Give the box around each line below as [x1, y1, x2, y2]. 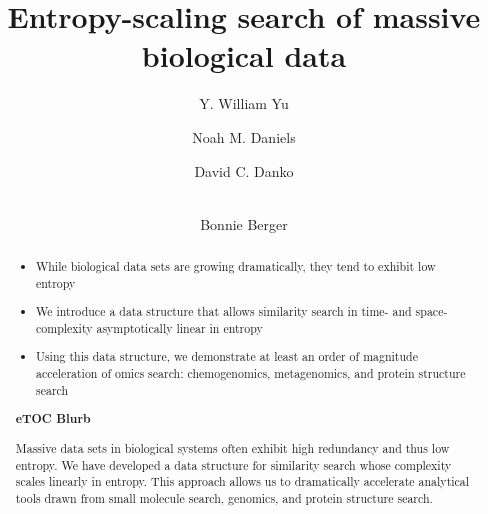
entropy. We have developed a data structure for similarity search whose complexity [15, 456, 452, 473]
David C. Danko [194, 160, 294, 181]
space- [415, 303, 448, 320]
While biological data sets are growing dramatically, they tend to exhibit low [36, 258, 436, 275]
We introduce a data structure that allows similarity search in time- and [36, 303, 412, 320]
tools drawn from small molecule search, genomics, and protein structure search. [15, 489, 433, 506]
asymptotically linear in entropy [96, 319, 263, 336]
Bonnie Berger [200, 213, 288, 234]
